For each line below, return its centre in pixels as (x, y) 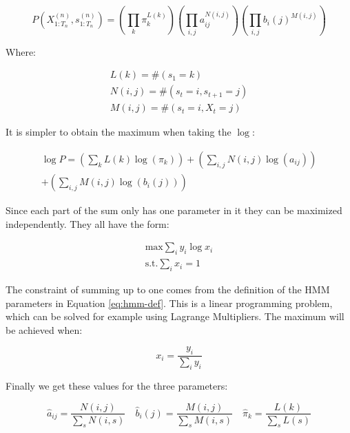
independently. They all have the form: (87, 223)
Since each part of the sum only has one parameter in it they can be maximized (174, 210)
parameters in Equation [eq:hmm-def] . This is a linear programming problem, (169, 303)
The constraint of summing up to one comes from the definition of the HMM (168, 289)
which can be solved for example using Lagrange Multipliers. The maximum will (175, 316)
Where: (21, 51)
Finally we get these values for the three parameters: (117, 385)
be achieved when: (44, 329)
